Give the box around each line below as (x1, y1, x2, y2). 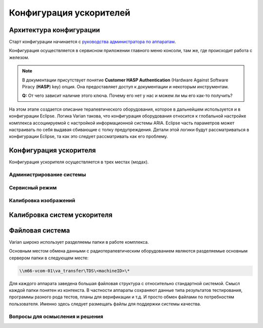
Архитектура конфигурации (9, 26, 100, 34)
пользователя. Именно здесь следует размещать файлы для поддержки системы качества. (9, 301, 202, 307)
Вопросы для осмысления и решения (9, 313, 103, 320)
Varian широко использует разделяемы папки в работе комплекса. (9, 239, 149, 245)
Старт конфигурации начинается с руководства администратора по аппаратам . (9, 39, 176, 45)
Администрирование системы (9, 171, 86, 178)
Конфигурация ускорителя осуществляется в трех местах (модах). (9, 159, 149, 165)
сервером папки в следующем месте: (9, 255, 89, 261)
